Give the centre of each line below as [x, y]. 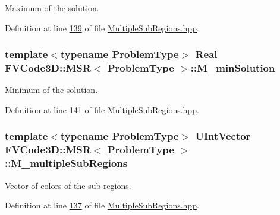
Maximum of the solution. [52, 8]
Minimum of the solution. [51, 90]
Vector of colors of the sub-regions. [68, 185]
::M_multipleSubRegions [66, 163]
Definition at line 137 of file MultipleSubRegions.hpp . [102, 205]
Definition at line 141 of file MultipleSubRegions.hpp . [102, 109]
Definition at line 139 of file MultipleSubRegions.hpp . [102, 28]
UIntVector [223, 136]
